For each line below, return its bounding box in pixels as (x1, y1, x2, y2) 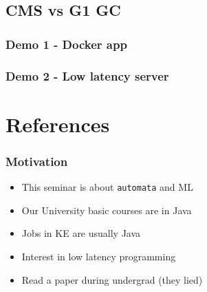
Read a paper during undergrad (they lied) (21, 272, 203, 286)
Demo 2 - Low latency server (6, 67, 169, 84)
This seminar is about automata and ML (21, 180, 193, 194)
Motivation (6, 152, 68, 169)
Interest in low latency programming (21, 249, 176, 263)
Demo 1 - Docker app (6, 35, 127, 52)
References (6, 109, 110, 138)
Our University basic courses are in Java (21, 202, 192, 217)
